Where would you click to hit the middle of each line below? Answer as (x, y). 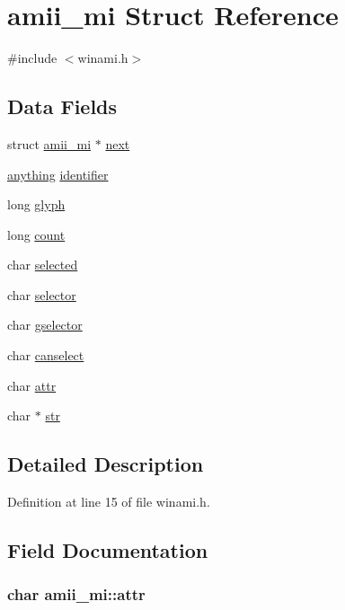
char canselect (46, 355)
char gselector (45, 325)
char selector (42, 294)
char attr (32, 385)
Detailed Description (106, 464)
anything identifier (58, 174)
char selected (43, 265)
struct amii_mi (49, 143)
